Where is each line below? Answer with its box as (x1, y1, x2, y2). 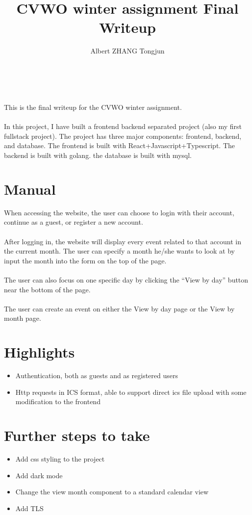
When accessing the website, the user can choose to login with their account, (4, 207, 234, 217)
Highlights (4, 342, 75, 362)
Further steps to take (4, 425, 150, 445)
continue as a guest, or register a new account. (4, 217, 143, 227)
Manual (4, 179, 56, 199)
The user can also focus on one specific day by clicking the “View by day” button (4, 274, 249, 284)
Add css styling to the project (15, 453, 105, 463)
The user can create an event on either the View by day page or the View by (4, 303, 235, 313)
